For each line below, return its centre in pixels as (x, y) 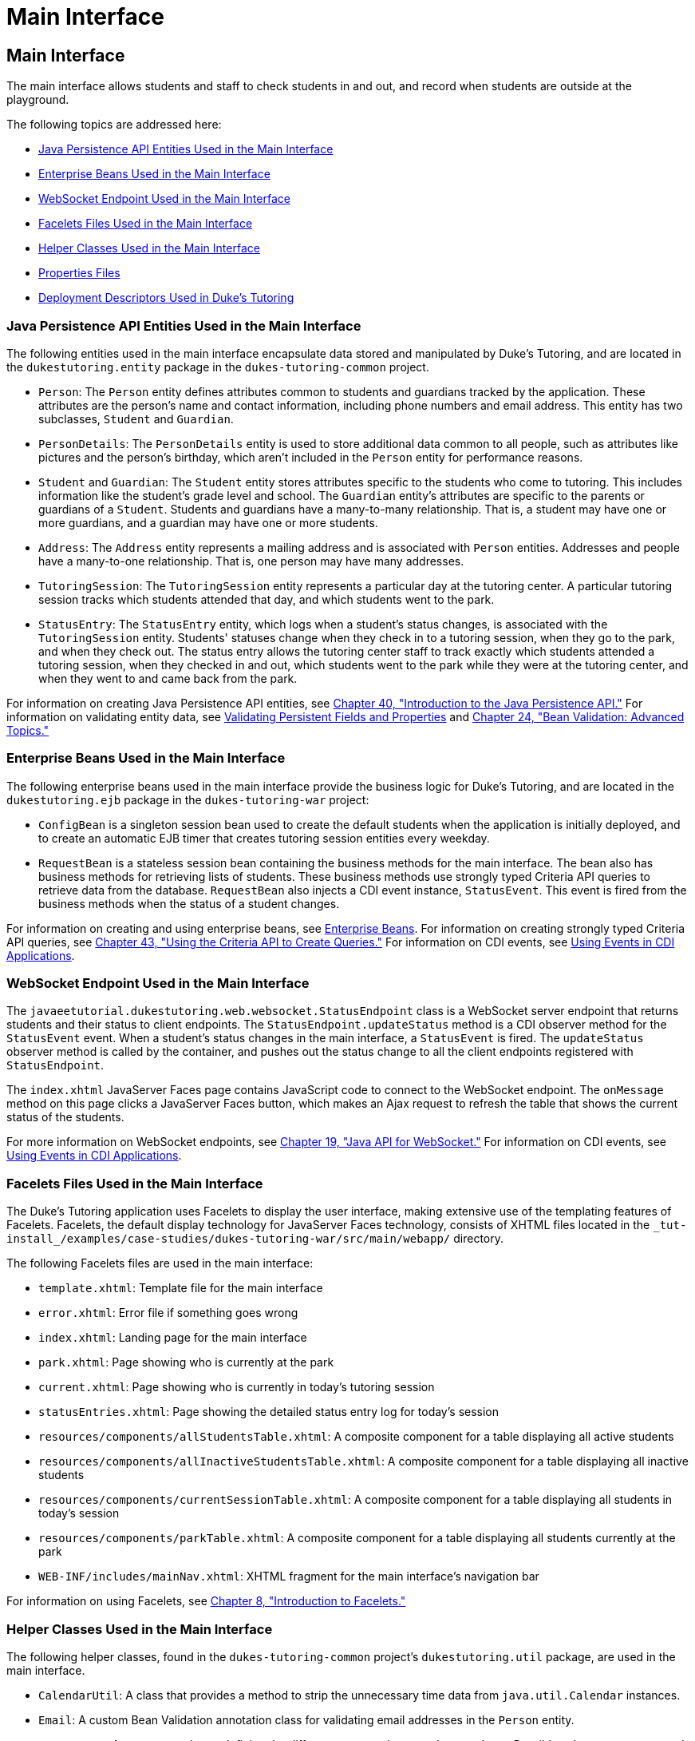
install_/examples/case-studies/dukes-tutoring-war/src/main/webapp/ (229, 1239)
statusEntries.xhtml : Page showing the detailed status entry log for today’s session (269, 1412)
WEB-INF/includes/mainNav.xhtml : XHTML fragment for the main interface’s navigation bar (289, 1576)
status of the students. (65, 1117)
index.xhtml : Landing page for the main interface (173, 1338)
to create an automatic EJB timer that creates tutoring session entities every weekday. (264, 838)
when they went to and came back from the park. (168, 678)
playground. (38, 100)
